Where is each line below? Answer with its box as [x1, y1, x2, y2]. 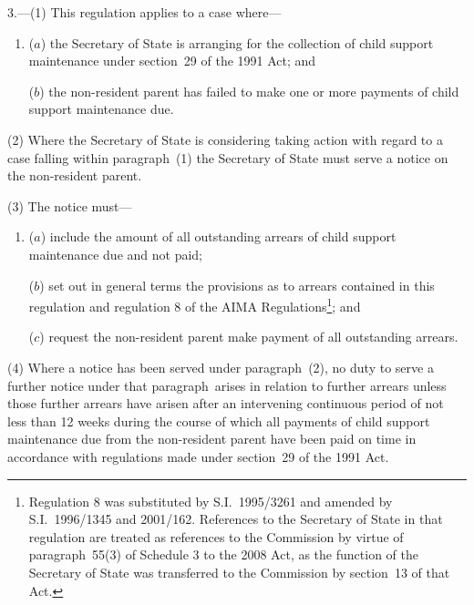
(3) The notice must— [7, 196, 132, 215]
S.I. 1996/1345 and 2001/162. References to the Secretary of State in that [28, 509, 443, 528]
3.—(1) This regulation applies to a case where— [7, 3, 282, 21]
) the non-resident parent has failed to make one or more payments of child [39, 81, 459, 100]
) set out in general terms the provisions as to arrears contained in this [39, 275, 435, 294]
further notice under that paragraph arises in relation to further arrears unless [7, 375, 447, 395]
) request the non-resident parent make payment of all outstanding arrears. [39, 327, 459, 346]
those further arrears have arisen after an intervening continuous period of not [7, 394, 444, 413]
